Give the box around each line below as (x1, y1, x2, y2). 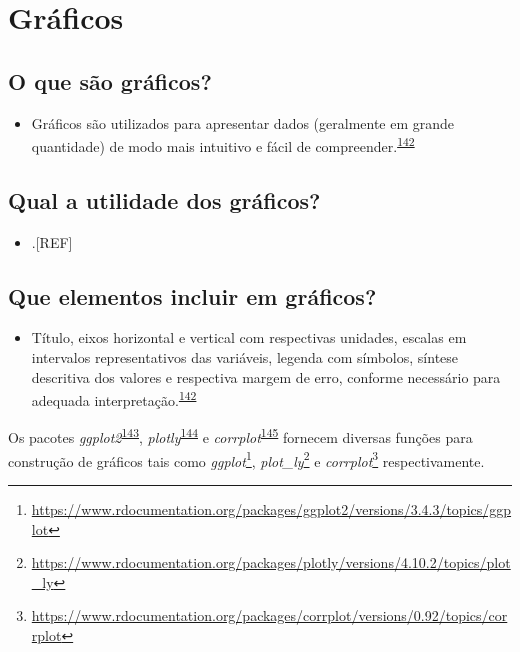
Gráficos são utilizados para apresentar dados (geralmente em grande (31, 112, 455, 133)
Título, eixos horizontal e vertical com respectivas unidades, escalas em (31, 327, 467, 348)
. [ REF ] (31, 231, 73, 252)
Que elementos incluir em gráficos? (8, 280, 377, 311)
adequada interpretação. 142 (31, 387, 197, 410)
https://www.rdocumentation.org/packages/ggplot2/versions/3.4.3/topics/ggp (31, 498, 512, 519)
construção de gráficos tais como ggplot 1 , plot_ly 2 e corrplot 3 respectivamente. (8, 447, 485, 471)
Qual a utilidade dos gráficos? (8, 184, 321, 215)
